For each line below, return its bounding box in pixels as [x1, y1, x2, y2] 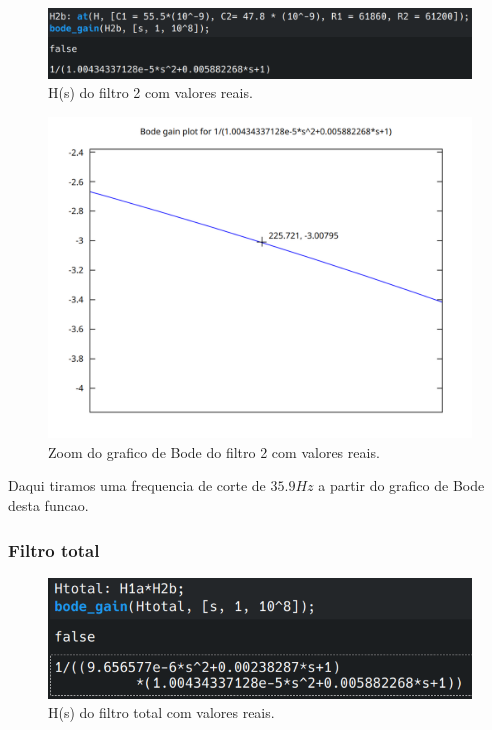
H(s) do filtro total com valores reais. [48, 702, 275, 723]
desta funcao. [8, 495, 89, 516]
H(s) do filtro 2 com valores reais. [48, 82, 253, 103]
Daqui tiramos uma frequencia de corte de [8, 475, 266, 496]
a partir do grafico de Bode [318, 475, 485, 496]
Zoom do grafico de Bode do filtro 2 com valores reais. [48, 441, 380, 462]
